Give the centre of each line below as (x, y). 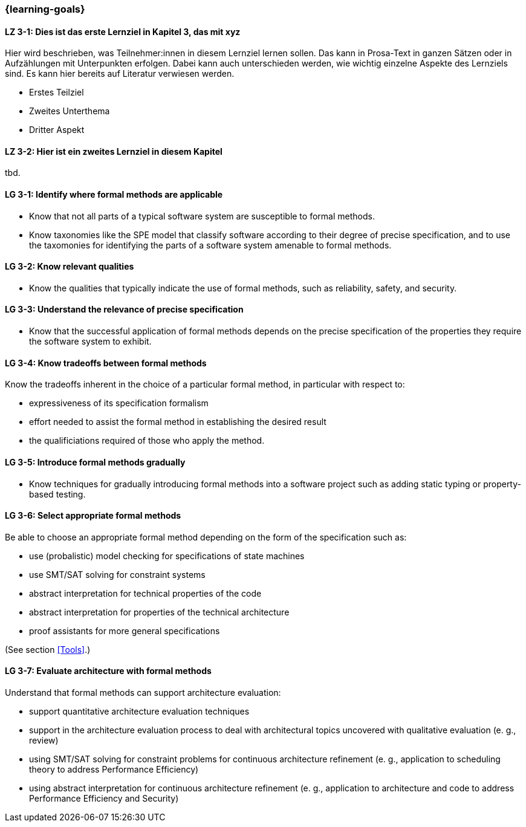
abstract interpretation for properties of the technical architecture (159, 612)
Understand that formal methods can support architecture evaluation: (143, 692)
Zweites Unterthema (70, 111)
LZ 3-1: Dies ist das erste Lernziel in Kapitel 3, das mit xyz (123, 31)
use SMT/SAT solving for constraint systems (117, 574)
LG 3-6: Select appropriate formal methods (93, 516)
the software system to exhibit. (90, 342)
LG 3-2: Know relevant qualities (70, 267)
